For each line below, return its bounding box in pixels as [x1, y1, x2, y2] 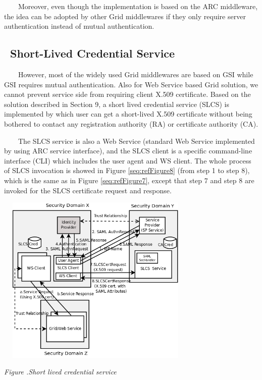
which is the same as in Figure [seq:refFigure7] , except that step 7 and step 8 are [4, 175, 254, 185]
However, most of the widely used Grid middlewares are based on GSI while [18, 69, 253, 79]
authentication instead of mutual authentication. [4, 21, 154, 31]
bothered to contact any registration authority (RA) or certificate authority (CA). [4, 118, 258, 129]
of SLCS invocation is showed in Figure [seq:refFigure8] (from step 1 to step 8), [4, 165, 250, 176]
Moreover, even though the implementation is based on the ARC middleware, [18, 1, 258, 11]
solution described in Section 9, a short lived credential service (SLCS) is [4, 98, 230, 109]
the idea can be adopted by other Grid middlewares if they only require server [4, 11, 246, 21]
